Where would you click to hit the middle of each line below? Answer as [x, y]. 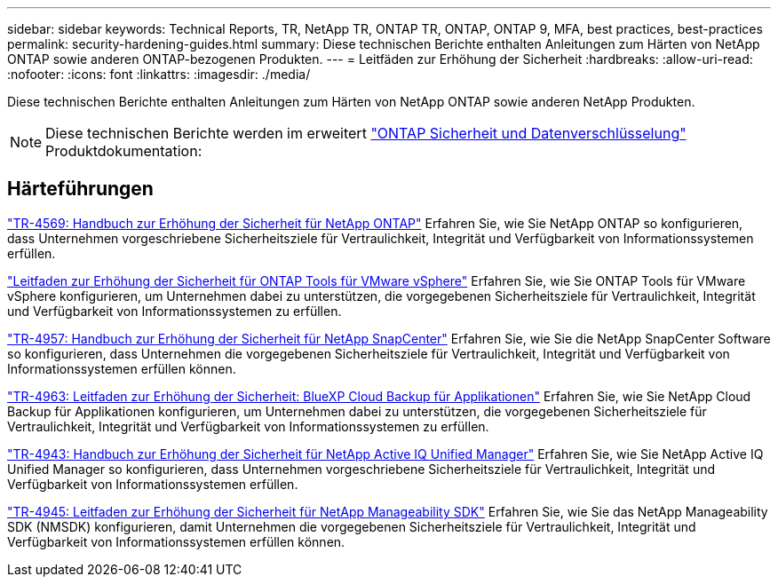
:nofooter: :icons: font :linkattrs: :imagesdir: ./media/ [159, 74]
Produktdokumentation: [124, 151]
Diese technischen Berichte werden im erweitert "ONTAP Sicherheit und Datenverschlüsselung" [366, 133]
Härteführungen [80, 189]
